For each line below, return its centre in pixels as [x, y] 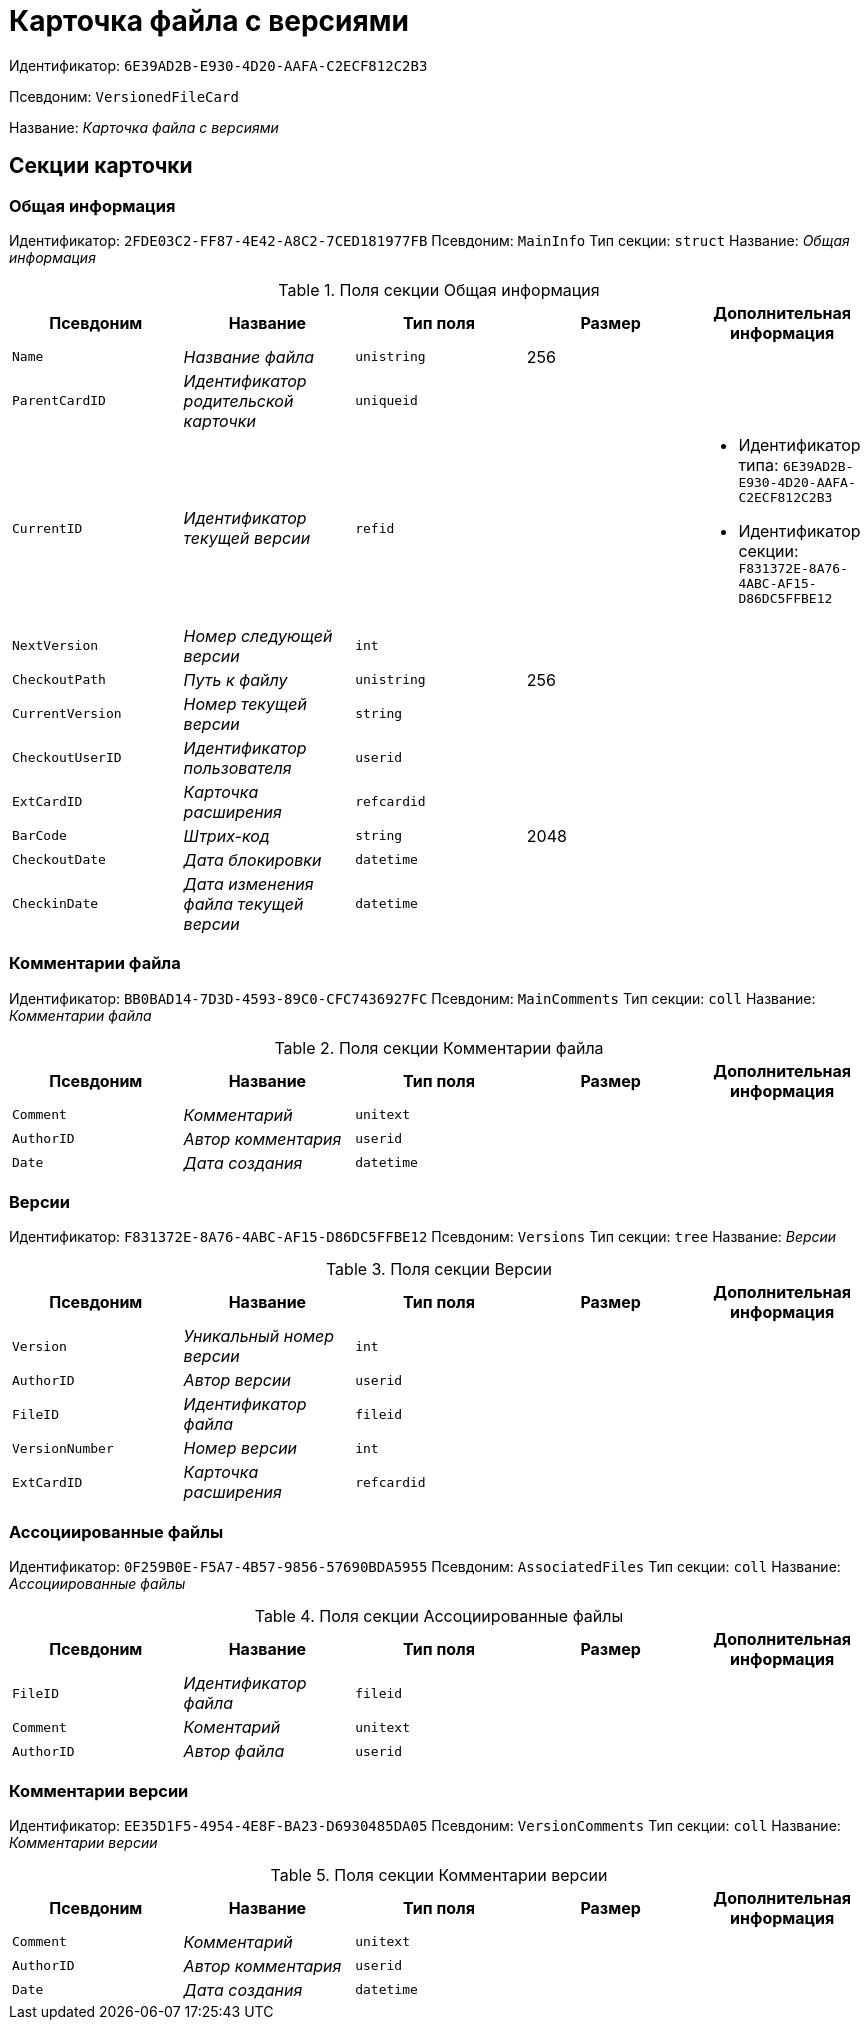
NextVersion [55, 646]
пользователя [237, 767]
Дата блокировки [252, 859]
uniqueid [386, 401]
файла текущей [243, 903]
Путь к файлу [235, 679]
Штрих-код [226, 835]
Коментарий [232, 1727]
